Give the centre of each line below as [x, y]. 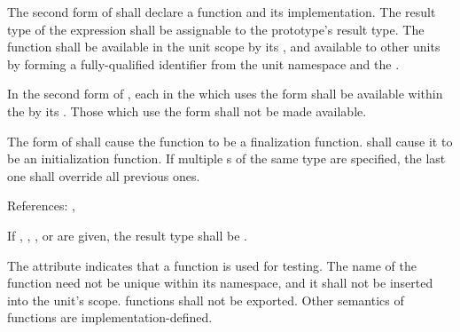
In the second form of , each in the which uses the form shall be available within [225, 94]
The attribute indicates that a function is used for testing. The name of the [212, 265]
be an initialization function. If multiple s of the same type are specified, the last [226, 158]
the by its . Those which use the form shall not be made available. [187, 111]
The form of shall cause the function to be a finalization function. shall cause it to [230, 141]
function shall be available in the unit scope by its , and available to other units [224, 47]
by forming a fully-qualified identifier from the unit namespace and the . [203, 63]
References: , [41, 206]
